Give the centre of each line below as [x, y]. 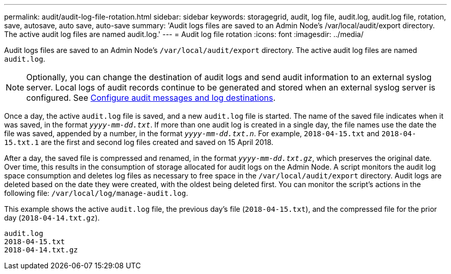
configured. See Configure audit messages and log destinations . [151, 98]
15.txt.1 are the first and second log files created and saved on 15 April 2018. [139, 142]
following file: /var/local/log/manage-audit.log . [96, 193]
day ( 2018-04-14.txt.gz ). [52, 218]
